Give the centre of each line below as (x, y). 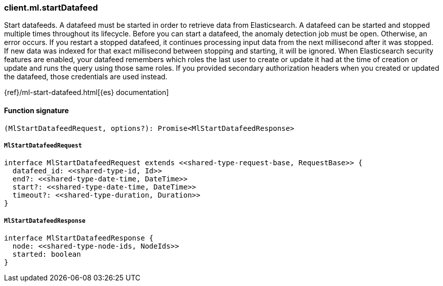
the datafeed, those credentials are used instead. (86, 77)
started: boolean (47, 254)
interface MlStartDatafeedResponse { (79, 238)
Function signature (36, 110)
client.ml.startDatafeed (51, 8)
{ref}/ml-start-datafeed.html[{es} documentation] (87, 92)
